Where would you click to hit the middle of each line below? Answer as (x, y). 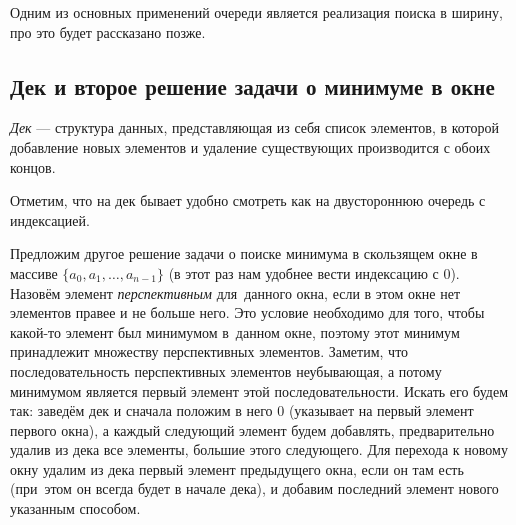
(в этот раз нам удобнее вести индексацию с (303, 272)
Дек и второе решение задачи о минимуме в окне (252, 85)
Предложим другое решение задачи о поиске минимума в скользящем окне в (244, 253)
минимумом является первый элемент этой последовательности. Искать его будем (259, 390)
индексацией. (50, 219)
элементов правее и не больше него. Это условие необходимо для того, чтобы (247, 312)
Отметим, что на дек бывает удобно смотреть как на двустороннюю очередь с (248, 200)
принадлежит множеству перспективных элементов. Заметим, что (209, 351)
